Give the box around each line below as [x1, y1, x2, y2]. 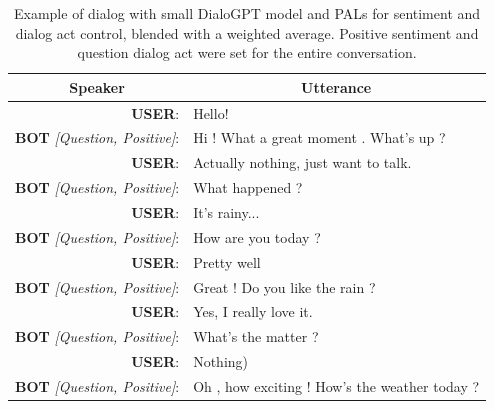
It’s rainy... [193, 202, 260, 222]
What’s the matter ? [193, 326, 319, 347]
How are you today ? [193, 226, 321, 247]
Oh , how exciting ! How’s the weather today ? [193, 375, 480, 396]
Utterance [301, 76, 372, 97]
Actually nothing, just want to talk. [193, 152, 412, 173]
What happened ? [193, 177, 303, 198]
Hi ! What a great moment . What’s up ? [193, 127, 446, 148]
